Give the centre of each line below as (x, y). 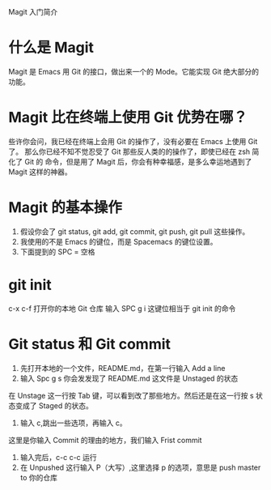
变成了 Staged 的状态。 (54, 405)
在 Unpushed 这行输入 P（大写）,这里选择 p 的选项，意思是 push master (140, 467)
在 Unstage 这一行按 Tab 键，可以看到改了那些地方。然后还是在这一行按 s (131, 395)
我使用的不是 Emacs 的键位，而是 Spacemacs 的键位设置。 (119, 241)
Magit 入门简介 (33, 12)
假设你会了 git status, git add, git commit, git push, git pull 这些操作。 (135, 231)
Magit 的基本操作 (66, 208)
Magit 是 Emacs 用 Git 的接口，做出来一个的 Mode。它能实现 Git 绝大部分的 (134, 71)
